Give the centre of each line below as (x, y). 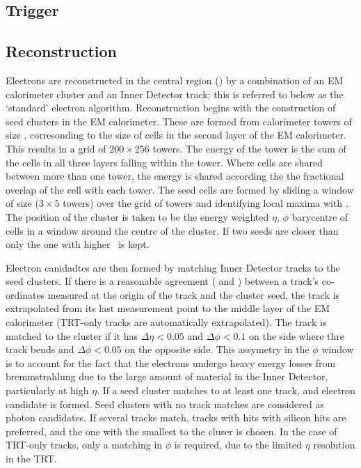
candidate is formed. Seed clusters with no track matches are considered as (165, 404)
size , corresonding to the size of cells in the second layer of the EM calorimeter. (176, 135)
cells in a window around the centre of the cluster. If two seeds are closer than (172, 230)
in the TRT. (31, 459)
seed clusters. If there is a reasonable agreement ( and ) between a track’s (162, 281)
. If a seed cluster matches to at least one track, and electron (226, 390)
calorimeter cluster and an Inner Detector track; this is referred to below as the (175, 94)
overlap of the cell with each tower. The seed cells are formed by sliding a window (180, 189)
